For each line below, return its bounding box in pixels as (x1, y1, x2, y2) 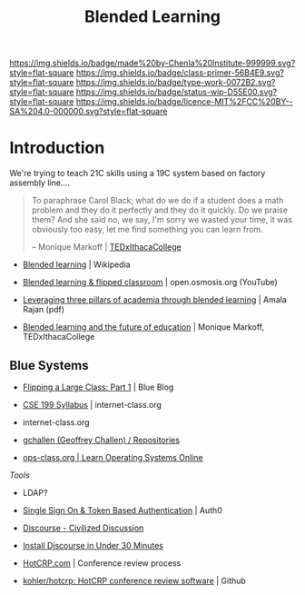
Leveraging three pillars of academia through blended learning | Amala (22, 294, 288, 305)
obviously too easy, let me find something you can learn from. (31, 224, 263, 235)
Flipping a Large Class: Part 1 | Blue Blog (22, 382, 174, 392)
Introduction (9, 138, 105, 158)
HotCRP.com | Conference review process (22, 557, 182, 569)
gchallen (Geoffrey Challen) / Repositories (22, 434, 180, 445)
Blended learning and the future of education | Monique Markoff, (22, 322, 265, 332)
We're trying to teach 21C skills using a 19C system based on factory (9, 168, 266, 179)
